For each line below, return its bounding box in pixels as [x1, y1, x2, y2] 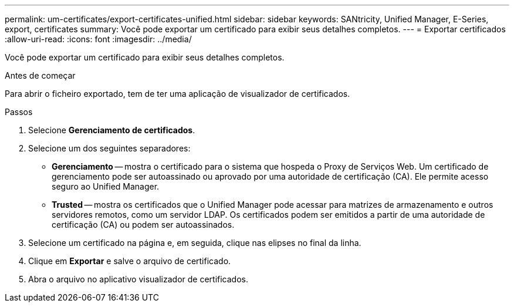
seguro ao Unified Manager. [52, 181, 160, 191]
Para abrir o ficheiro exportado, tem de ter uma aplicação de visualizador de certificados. [5, 89, 350, 99]
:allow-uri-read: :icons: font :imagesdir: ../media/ [5, 34, 192, 44]
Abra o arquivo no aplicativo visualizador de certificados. [28, 274, 248, 284]
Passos [5, 107, 33, 117]
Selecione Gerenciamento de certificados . [28, 125, 195, 135]
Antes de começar [5, 70, 76, 80]
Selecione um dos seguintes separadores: [28, 143, 191, 153]
